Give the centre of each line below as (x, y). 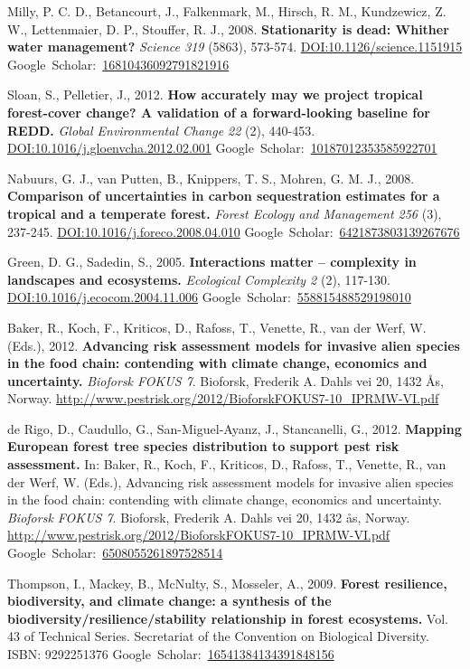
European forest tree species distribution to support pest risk (203, 446)
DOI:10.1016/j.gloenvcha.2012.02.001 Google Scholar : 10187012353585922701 (222, 148)
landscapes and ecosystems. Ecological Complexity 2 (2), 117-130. (199, 279)
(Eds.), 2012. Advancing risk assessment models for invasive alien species (234, 345)
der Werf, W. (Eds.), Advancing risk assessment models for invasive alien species (230, 481)
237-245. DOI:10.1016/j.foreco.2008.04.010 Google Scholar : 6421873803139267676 (234, 231)
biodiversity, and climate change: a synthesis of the (169, 601)
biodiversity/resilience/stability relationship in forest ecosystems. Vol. (228, 618)
